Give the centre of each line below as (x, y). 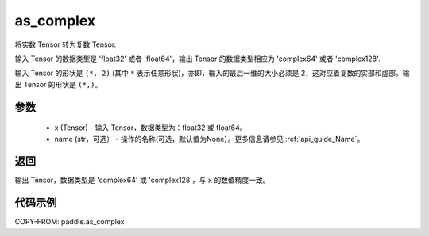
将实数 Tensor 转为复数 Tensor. (66, 44)
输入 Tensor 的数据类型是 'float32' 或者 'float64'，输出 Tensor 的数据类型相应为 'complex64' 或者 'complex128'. (197, 59)
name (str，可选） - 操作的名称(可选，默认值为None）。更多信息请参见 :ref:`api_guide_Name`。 (209, 139)
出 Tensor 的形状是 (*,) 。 (58, 84)
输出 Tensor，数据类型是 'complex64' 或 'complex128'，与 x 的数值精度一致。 (142, 180)
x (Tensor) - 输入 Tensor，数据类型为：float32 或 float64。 (151, 128)
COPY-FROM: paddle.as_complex (70, 222)
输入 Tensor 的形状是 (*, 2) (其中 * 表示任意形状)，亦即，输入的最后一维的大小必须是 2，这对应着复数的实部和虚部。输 (212, 73)
